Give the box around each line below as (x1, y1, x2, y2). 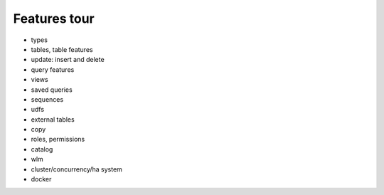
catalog (31, 144, 53, 153)
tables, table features (31, 45, 93, 53)
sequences (31, 95, 64, 103)
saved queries (31, 85, 73, 94)
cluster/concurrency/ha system (31, 164, 122, 174)
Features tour (13, 11, 95, 26)
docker (31, 175, 52, 184)
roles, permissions (31, 135, 85, 144)
